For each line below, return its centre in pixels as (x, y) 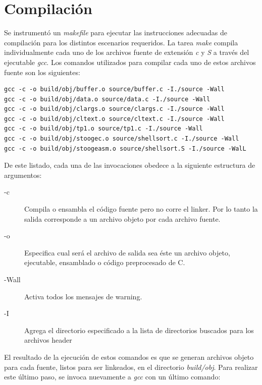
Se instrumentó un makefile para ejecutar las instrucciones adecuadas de (116, 33)
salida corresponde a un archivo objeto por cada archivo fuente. (122, 218)
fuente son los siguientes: (42, 72)
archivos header (48, 340)
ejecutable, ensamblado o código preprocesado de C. (105, 262)
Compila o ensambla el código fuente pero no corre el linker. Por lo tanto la (141, 209)
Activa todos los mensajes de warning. (83, 296)
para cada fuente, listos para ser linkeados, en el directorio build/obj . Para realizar (131, 367)
